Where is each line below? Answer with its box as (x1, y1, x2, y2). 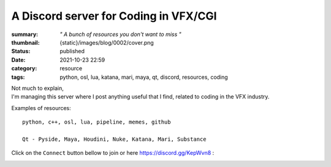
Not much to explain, (11, 84, 64, 92)
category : (11, 65, 37, 72)
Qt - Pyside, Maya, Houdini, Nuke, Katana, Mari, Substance (22, 135, 207, 143)
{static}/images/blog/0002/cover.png (59, 39, 154, 46)
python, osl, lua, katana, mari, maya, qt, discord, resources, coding (59, 73, 228, 81)
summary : (11, 31, 39, 38)
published (59, 48, 85, 55)
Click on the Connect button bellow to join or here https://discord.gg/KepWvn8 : (11, 149, 215, 157)
